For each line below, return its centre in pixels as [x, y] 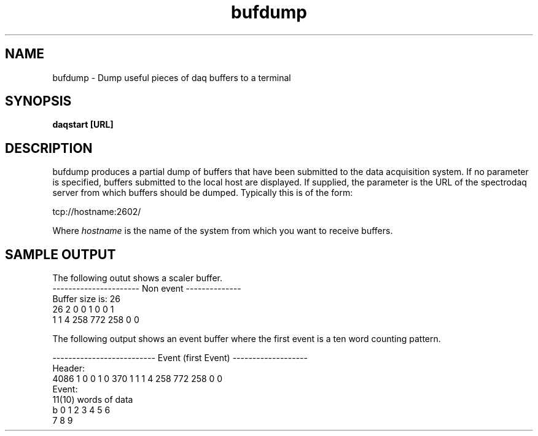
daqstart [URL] [83, 125]
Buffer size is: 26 [86, 299]
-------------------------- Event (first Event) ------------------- [180, 358]
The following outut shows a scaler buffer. [137, 278]
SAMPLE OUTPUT [60, 254]
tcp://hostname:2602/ [97, 212]
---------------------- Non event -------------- [147, 289]
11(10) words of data [93, 400]
